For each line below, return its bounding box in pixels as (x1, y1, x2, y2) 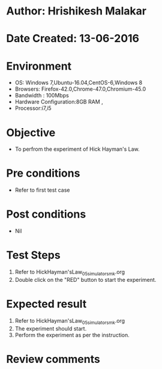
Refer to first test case (14, 186, 70, 194)
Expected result (6, 297, 87, 311)
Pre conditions (6, 166, 80, 180)
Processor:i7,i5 (14, 105, 52, 112)
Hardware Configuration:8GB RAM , (14, 98, 103, 106)
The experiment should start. (14, 325, 87, 332)
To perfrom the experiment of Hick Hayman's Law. (14, 145, 140, 153)
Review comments (6, 352, 100, 366)
